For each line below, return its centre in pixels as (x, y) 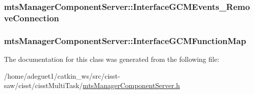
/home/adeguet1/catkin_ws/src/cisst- (62, 75)
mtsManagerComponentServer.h (131, 85)
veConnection (32, 18)
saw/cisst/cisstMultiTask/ (44, 85)
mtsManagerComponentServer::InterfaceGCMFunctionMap (125, 40)
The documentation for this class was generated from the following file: (112, 59)
